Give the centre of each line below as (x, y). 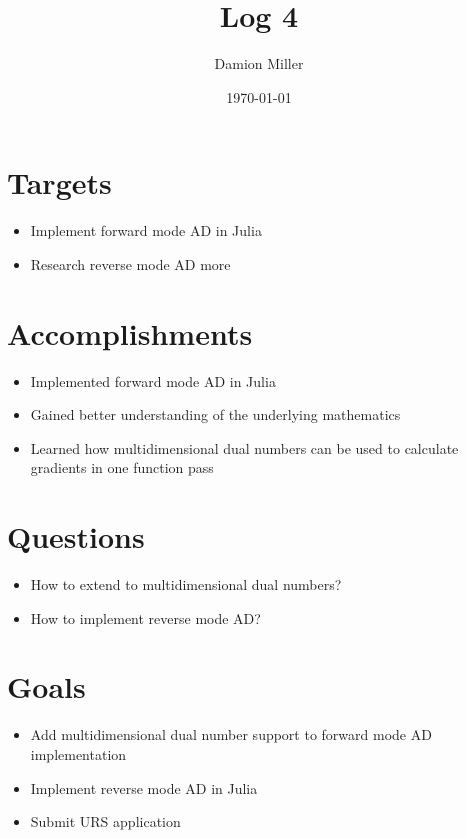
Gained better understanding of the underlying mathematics (215, 414)
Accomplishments (130, 332)
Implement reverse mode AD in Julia (144, 787)
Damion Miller (259, 63)
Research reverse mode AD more (130, 263)
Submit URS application (105, 821)
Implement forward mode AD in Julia (146, 230)
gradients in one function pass (122, 467)
